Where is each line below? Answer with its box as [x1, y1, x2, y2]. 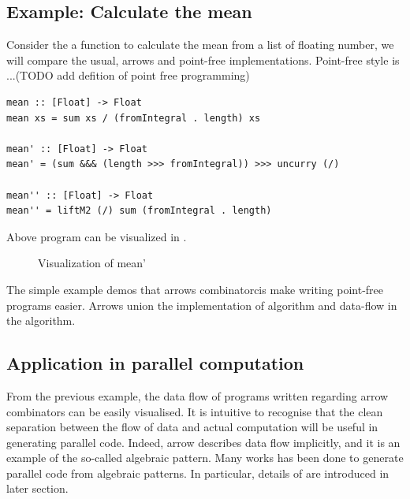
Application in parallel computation [6, 351, 304, 375]
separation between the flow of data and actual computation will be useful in [6, 419, 378, 435]
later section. [6, 480, 69, 497]
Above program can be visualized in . [6, 228, 187, 244]
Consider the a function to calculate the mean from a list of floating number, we [6, 36, 394, 53]
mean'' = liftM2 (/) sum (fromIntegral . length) [6, 205, 272, 217]
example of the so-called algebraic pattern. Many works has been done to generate [6, 449, 404, 466]
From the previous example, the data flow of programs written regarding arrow [6, 387, 389, 404]
